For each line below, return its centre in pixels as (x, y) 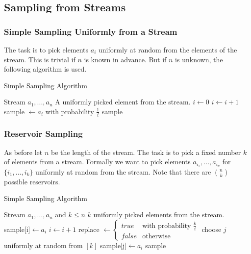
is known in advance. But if (125, 59)
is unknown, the (199, 59)
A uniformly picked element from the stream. (123, 102)
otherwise (156, 237)
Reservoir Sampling (43, 134)
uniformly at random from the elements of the (168, 50)
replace (89, 229)
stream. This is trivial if (40, 59)
